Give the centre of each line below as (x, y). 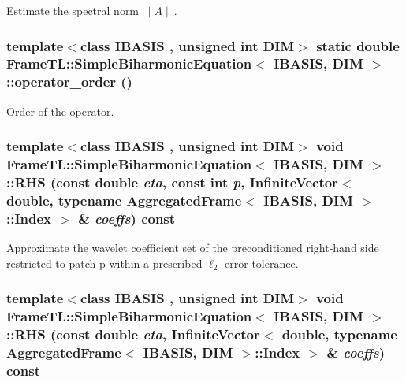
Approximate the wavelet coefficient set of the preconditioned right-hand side (193, 248)
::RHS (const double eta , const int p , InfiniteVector (172, 182)
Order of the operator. (60, 111)
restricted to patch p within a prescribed (104, 263)
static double (358, 45)
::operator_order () (69, 82)
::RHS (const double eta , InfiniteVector (133, 334)
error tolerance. (262, 263)
